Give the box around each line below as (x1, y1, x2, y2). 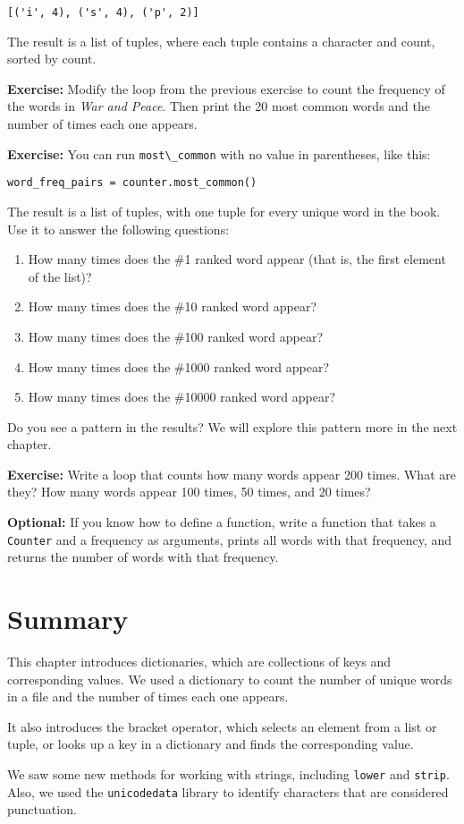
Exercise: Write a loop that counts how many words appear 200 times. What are (7, 464, 456, 483)
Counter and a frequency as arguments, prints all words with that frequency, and (7, 530, 452, 548)
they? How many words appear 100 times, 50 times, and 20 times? (7, 482, 371, 501)
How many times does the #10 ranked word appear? (28, 297, 317, 316)
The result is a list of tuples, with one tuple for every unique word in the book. (7, 201, 441, 220)
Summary (7, 600, 129, 637)
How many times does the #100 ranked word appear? (28, 327, 324, 345)
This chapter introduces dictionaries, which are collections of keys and (7, 652, 392, 671)
